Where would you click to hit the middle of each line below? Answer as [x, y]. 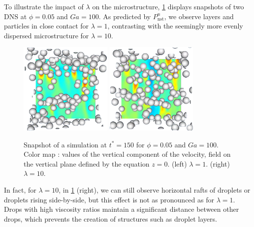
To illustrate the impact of [44, 6]
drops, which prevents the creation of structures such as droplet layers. [111, 218]
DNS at [16, 16]
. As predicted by [125, 16]
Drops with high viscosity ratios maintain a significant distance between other [122, 209]
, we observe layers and [199, 16]
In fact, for [20, 189]
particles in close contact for [47, 26]
